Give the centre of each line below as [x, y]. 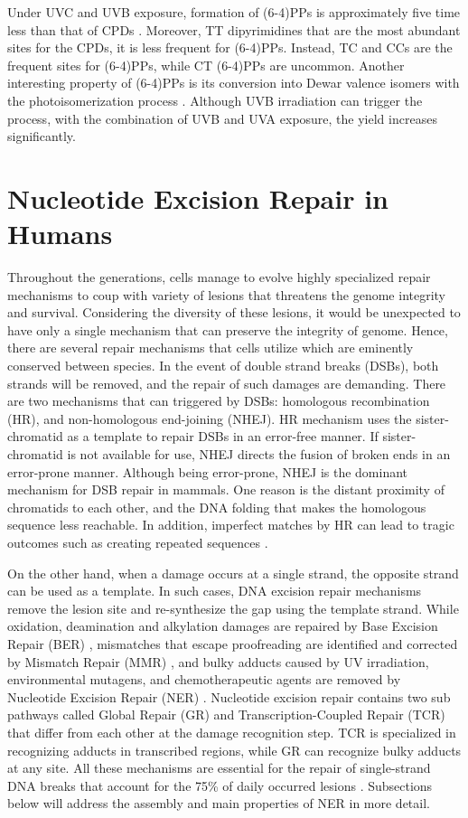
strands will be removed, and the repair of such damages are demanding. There [227, 383]
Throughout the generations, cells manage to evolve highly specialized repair [219, 277]
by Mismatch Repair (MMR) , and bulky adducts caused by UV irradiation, [218, 661]
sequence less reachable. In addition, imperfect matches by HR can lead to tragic [231, 525]
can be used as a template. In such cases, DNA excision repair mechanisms [215, 591]
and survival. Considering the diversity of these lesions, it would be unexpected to [234, 312]
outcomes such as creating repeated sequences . [138, 542]
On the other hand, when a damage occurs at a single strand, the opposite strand [233, 573]
